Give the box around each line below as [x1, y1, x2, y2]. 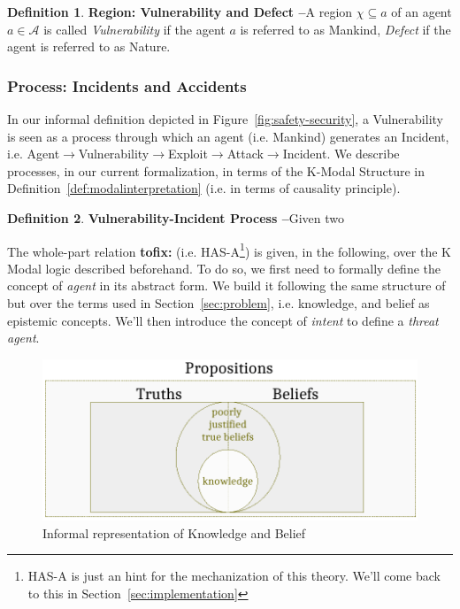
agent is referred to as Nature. [7, 37, 171, 56]
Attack [226, 144, 264, 163]
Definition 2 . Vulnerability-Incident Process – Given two [7, 208, 345, 227]
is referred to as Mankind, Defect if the [240, 19, 451, 38]
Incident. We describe [282, 144, 400, 163]
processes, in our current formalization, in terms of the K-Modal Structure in [7, 161, 425, 180]
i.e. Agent [7, 144, 60, 163]
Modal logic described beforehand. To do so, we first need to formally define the [7, 258, 441, 277]
